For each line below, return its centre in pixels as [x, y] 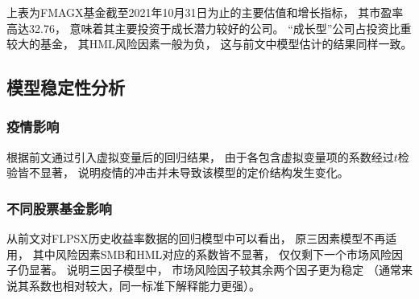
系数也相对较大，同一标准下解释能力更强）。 [144, 285]
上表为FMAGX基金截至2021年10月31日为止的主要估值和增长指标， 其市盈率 [205, 12]
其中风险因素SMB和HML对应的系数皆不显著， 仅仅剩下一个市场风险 [212, 254]
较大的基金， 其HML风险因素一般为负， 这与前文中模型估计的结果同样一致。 [209, 44]
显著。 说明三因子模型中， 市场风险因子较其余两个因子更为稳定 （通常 [215, 270]
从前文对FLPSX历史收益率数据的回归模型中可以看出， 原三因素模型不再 [196, 238]
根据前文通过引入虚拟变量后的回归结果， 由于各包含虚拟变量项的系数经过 [200, 156]
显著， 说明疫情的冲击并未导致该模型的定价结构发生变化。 [194, 172]
